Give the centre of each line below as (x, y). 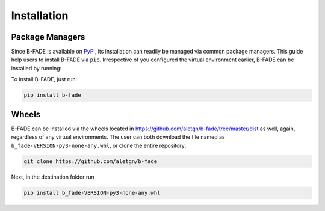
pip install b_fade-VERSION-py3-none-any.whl (92, 193)
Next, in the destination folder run (53, 177)
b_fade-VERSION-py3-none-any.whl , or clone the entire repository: (99, 145)
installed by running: (36, 68)
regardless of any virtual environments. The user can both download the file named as (118, 137)
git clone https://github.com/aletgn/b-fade (91, 161)
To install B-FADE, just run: (44, 79)
